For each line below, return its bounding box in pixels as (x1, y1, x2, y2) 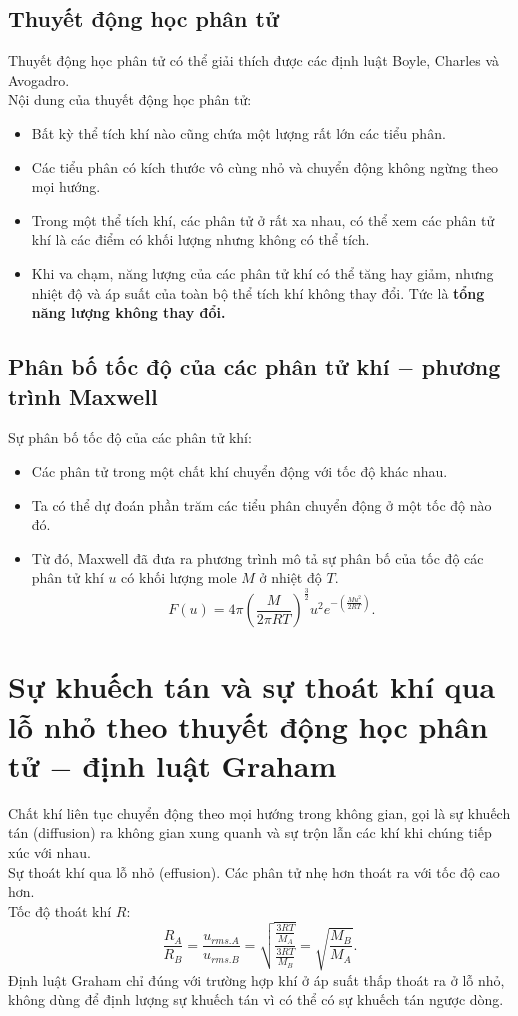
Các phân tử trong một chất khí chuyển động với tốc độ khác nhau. (31, 460, 448, 481)
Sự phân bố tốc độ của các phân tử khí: (8, 427, 252, 448)
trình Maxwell (8, 380, 158, 411)
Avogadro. (8, 69, 70, 90)
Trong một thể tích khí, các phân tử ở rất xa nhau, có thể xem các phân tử (31, 209, 495, 230)
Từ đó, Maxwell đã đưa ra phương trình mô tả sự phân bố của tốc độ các (31, 547, 484, 568)
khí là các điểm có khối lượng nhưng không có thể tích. (31, 229, 370, 250)
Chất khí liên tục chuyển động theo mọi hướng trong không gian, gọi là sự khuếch (8, 802, 511, 823)
